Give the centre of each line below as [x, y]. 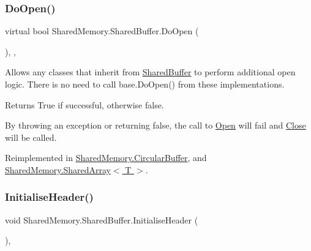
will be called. [31, 137]
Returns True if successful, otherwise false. [84, 104]
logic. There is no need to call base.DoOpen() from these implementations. [145, 84]
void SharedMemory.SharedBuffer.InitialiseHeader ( [102, 219]
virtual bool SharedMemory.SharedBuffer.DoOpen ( [102, 31]
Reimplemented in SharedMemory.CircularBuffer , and [106, 158]
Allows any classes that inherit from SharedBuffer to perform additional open [150, 72]
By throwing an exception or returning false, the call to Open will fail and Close [155, 125]
